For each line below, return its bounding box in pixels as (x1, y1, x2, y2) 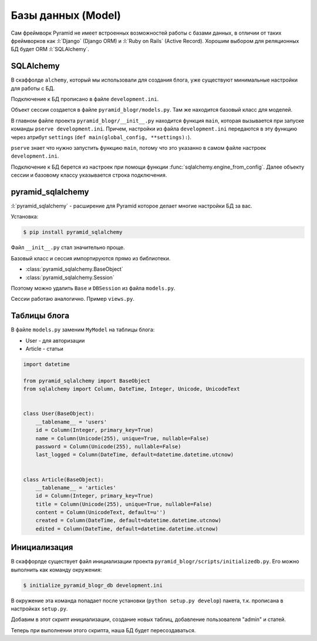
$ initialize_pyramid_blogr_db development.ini (23, 582, 163, 589)
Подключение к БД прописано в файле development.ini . (11, 96, 159, 103)
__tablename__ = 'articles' (35, 484, 117, 491)
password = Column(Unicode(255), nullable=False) (35, 443, 181, 449)
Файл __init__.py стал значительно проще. (11, 244, 125, 251)
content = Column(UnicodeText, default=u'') (35, 509, 166, 516)
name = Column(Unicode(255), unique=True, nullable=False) (35, 435, 210, 442)
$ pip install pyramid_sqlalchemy (23, 229, 123, 236)
